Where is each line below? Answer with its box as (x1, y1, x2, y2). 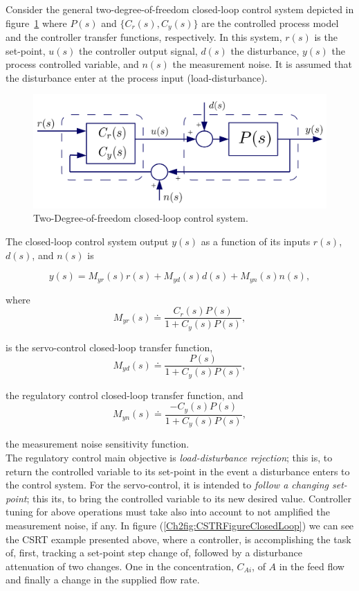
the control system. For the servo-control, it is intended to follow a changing (6, 477, 329, 492)
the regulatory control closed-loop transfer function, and (6, 387, 243, 402)
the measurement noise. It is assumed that (172, 57, 352, 71)
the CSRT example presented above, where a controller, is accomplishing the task (6, 531, 351, 546)
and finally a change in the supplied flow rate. (6, 572, 200, 587)
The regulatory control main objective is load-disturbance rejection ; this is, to (6, 450, 333, 464)
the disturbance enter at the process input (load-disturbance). (6, 70, 268, 85)
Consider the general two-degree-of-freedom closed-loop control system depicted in (6, 2, 354, 16)
